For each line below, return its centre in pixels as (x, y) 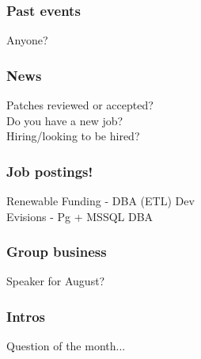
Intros (26, 316)
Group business (57, 252)
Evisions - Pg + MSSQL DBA (80, 216)
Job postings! (50, 171)
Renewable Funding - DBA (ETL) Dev (100, 201)
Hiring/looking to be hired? (73, 136)
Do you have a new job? (65, 120)
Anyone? (27, 40)
